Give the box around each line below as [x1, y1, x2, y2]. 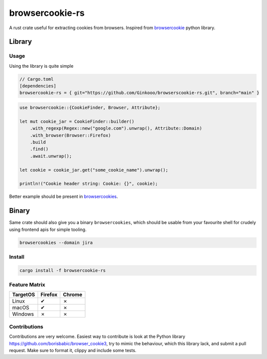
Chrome [63, 291, 83, 298]
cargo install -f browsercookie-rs [19, 268, 106, 273]
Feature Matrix [9, 281, 45, 288]
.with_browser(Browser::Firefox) [30, 133, 111, 138]
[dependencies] [19, 83, 56, 89]
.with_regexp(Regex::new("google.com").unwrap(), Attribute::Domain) [30, 126, 202, 131]
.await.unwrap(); [30, 153, 72, 159]
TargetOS [12, 291, 35, 298]
